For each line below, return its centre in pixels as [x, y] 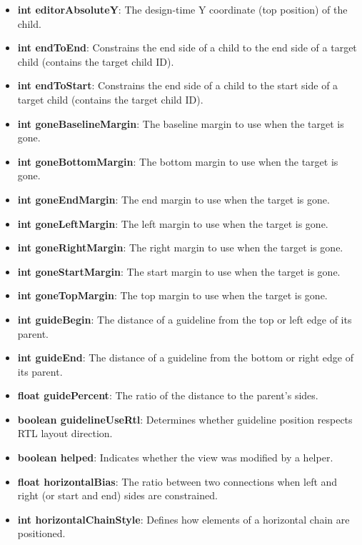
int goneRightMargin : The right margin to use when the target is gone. [180, 247]
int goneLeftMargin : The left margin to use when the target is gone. [173, 223]
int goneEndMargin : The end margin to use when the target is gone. [174, 199]
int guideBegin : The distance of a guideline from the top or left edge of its [185, 319]
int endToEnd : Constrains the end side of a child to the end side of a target [187, 47]
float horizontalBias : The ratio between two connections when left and [177, 481]
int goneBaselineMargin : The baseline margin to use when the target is [181, 123]
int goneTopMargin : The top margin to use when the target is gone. [172, 295]
